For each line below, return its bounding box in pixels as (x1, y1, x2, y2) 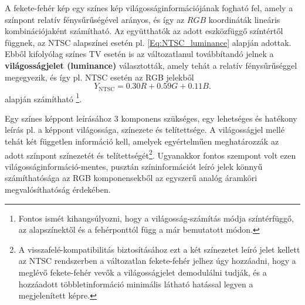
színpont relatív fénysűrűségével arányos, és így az (5, 13, 185, 25)
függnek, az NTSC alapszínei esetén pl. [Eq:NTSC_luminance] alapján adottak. (5, 36, 292, 48)
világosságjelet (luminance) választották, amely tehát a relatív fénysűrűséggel (5, 59, 297, 71)
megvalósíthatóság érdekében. (5, 183, 111, 196)
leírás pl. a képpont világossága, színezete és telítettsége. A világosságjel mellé (5, 123, 284, 136)
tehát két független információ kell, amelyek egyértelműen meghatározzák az (5, 135, 279, 148)
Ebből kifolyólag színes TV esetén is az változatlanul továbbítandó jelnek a (5, 48, 274, 60)
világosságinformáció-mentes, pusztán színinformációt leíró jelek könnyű (5, 160, 263, 172)
